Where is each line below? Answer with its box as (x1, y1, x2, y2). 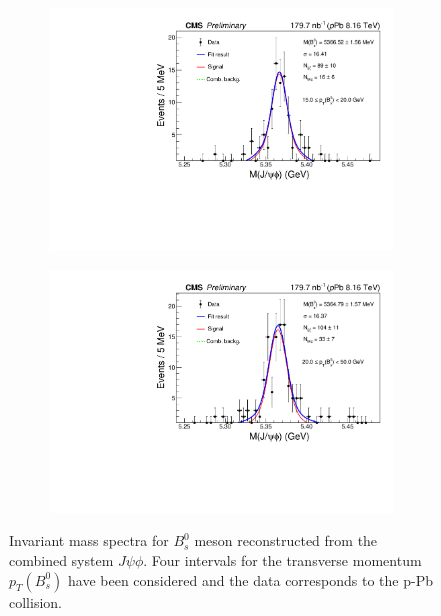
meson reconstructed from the (194, 530, 378, 551)
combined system (9, 550, 114, 570)
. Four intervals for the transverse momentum (143, 550, 422, 570)
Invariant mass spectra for (9, 530, 169, 551)
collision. (9, 591, 62, 612)
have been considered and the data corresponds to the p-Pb (68, 569, 433, 590)
